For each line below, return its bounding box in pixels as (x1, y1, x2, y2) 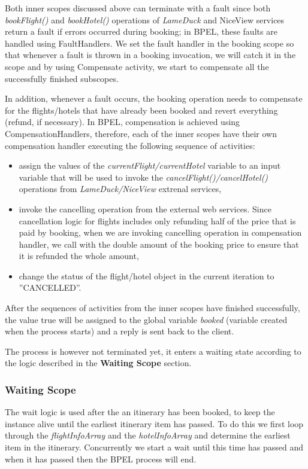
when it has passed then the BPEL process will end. (5, 452, 197, 465)
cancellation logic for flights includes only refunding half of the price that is (19, 214, 296, 227)
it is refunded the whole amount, (19, 249, 139, 262)
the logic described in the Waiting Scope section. (5, 357, 192, 369)
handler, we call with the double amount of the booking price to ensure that (19, 237, 299, 250)
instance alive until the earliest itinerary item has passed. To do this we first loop (5, 417, 304, 430)
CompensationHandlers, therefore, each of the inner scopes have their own (5, 127, 277, 139)
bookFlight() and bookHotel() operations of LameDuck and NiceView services (5, 13, 285, 26)
